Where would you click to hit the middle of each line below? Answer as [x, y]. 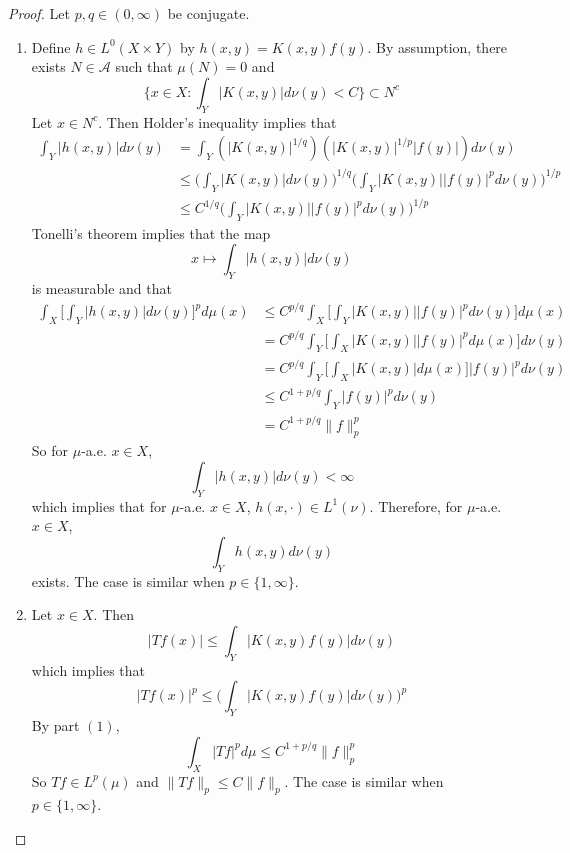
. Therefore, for [416, 505]
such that [144, 66]
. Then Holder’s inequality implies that [217, 121]
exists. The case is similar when [128, 580]
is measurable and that [101, 288]
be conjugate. [208, 13]
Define [51, 46]
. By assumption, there [437, 46]
